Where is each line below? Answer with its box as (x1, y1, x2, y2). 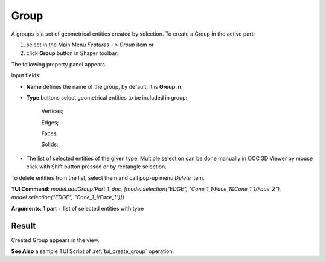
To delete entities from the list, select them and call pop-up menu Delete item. (11, 174, 205, 181)
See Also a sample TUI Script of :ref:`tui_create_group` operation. (11, 248, 174, 255)
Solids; (41, 141, 59, 148)
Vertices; (41, 107, 64, 115)
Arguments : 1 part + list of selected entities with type (11, 205, 144, 212)
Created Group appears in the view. (11, 236, 100, 244)
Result (11, 220, 36, 231)
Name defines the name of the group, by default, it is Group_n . (26, 83, 184, 90)
